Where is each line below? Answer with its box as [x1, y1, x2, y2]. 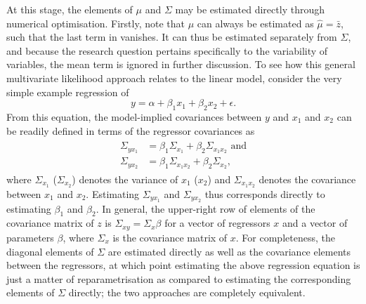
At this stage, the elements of [6, 2, 133, 16]
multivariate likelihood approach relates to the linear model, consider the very [6, 70, 342, 85]
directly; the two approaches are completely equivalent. [68, 285, 306, 300]
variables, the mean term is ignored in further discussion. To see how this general [6, 57, 355, 72]
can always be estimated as [197, 15, 314, 30]
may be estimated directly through [175, 2, 325, 16]
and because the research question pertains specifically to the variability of [6, 43, 328, 58]
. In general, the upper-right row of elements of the [96, 201, 315, 216]
